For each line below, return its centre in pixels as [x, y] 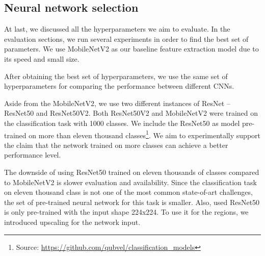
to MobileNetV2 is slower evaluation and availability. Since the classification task [130, 182]
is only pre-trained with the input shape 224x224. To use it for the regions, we [126, 212]
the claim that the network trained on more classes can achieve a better [116, 145]
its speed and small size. [42, 58]
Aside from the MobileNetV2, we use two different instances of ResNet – [117, 103]
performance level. [33, 155]
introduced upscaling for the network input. [72, 222]
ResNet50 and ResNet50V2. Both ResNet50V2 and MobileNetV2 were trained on [131, 113]
